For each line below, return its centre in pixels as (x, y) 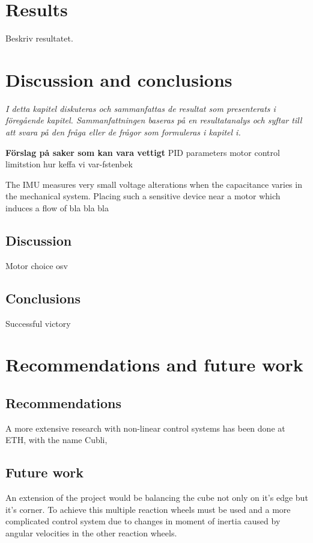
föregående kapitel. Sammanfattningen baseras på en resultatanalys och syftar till (154, 120)
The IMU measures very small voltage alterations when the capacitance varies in (154, 184)
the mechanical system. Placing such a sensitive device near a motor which (143, 196)
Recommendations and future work (154, 365)
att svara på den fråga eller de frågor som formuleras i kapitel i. (123, 132)
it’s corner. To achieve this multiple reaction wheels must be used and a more (148, 509)
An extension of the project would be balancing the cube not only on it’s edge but (157, 498)
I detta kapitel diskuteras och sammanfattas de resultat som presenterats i (141, 108)
